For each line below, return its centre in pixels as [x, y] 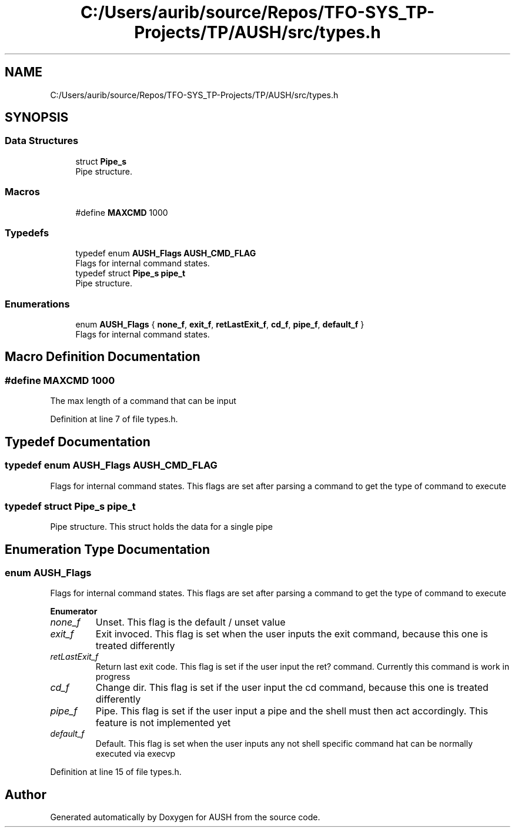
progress [113, 677]
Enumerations [37, 304]
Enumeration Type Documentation [107, 549]
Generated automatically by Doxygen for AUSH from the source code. [185, 817]
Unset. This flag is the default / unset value [190, 622]
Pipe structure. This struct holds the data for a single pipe [161, 527]
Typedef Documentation [78, 442]
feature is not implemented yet [163, 723]
